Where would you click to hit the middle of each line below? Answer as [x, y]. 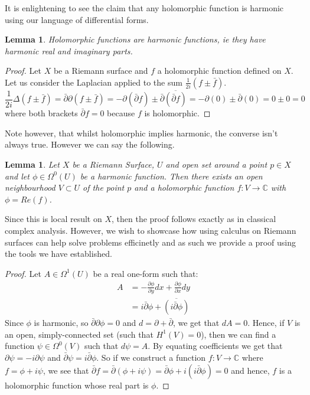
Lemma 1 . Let [32, 164]
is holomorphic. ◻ [177, 113]
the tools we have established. [58, 254]
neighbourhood [30, 187]
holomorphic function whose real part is [77, 385]
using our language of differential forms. [77, 19]
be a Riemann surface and [101, 71]
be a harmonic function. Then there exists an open [171, 176]
